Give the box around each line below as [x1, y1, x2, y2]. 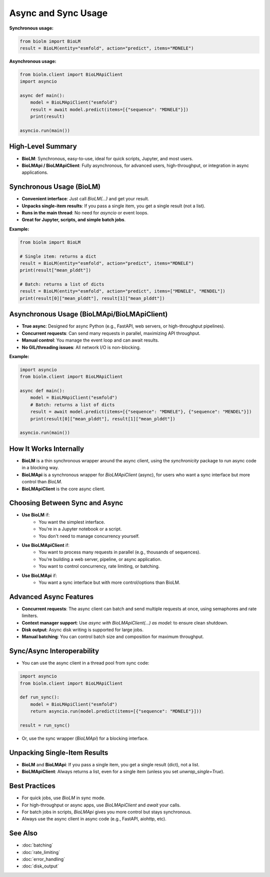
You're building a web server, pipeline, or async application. [38, 556, 162, 562]
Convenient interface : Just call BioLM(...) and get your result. [21, 196, 149, 202]
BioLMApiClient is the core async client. [21, 486, 105, 492]
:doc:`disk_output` [21, 863, 59, 869]
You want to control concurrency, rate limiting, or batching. [38, 563, 160, 569]
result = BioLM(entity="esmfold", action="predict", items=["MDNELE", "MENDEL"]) [19, 288, 226, 294]
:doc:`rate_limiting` [21, 849, 60, 855]
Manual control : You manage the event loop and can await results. [21, 337, 159, 343]
